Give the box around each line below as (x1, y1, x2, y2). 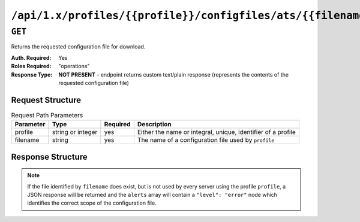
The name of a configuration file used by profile (137, 136, 275, 144)
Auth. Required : (11, 54, 52, 61)
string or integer (52, 128, 98, 136)
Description (137, 120, 172, 129)
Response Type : (11, 71, 53, 78)
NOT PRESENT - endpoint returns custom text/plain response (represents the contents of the (58, 71, 289, 78)
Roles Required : (11, 63, 52, 70)
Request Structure (11, 95, 82, 105)
